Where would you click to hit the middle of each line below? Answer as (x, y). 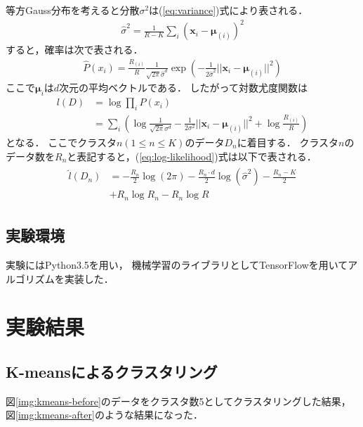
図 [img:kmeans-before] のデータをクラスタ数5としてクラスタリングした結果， (178, 401)
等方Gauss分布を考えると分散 (73, 10)
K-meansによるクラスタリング (112, 371)
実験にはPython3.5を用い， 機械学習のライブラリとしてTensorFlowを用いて (177, 264)
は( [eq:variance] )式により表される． (229, 10)
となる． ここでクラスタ (61, 142)
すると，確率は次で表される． (74, 50)
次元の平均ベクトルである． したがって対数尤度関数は (183, 88)
